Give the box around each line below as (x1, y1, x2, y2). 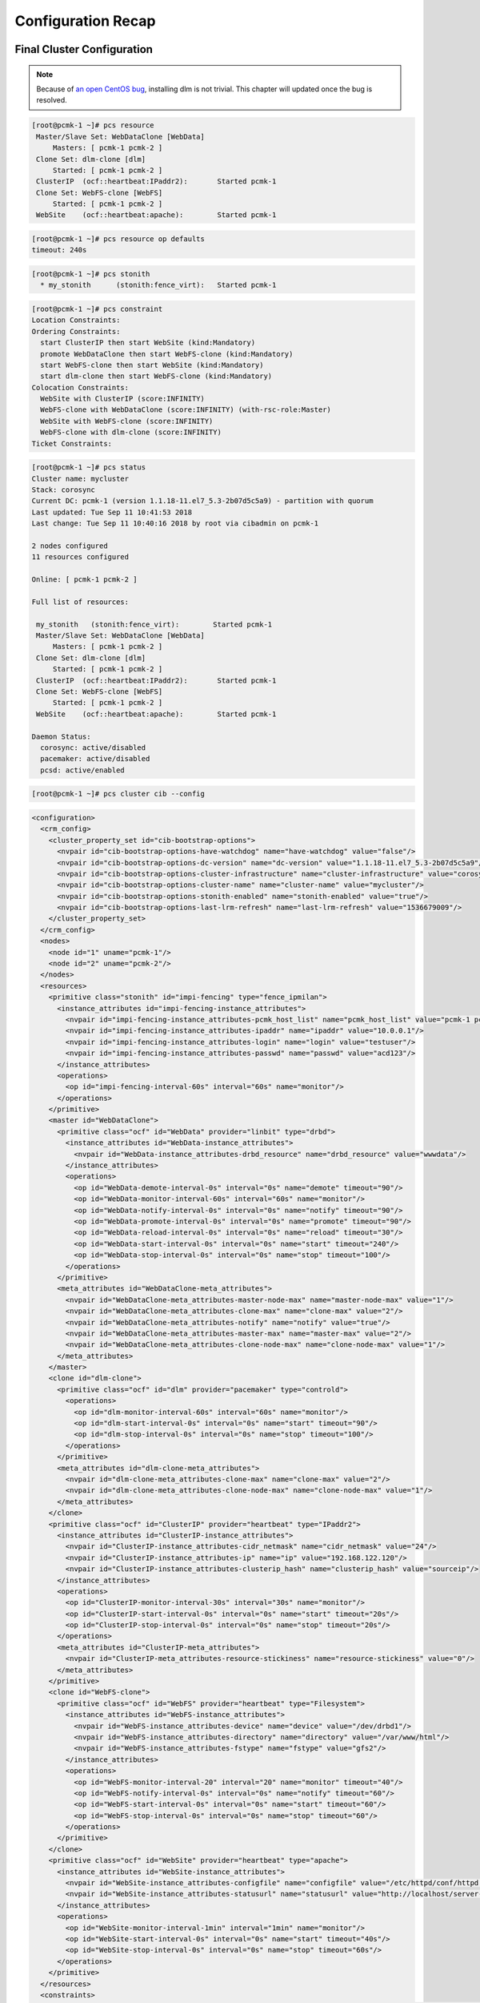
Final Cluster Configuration (14, 42, 154, 56)
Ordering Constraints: (31, 327, 121, 336)
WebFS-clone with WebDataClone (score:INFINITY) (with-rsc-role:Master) (40, 405, 332, 414)
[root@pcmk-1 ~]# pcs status (31, 463, 146, 472)
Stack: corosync (31, 486, 96, 494)
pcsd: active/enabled (40, 765, 126, 775)
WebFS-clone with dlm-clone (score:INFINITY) (40, 428, 222, 437)
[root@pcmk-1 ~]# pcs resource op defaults (31, 235, 206, 244)
